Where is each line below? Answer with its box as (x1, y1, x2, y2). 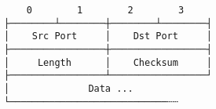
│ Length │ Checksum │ (4, 56, 212, 68)
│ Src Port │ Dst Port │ (4, 31, 212, 42)
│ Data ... (4, 82, 134, 94)
